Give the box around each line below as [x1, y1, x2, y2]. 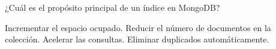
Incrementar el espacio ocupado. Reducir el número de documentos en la [5, 21, 271, 33]
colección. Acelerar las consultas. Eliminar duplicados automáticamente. [5, 33, 269, 45]
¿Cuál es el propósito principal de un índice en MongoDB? [5, 1, 220, 13]
